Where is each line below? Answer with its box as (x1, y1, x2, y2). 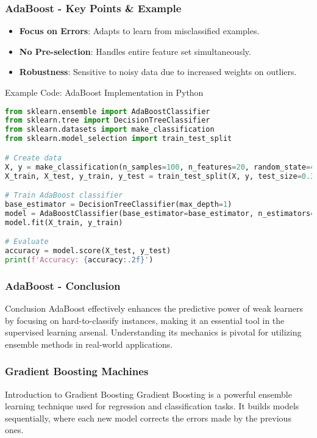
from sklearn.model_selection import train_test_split (5, 134, 232, 143)
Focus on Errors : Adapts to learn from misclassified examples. (19, 24, 260, 37)
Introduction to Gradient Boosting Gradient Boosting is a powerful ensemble (5, 387, 292, 400)
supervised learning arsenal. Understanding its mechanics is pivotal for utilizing (5, 326, 302, 339)
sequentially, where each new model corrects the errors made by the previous (5, 411, 291, 424)
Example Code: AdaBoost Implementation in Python (5, 86, 204, 98)
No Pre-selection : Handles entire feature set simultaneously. (19, 45, 251, 57)
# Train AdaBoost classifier (5, 191, 123, 200)
